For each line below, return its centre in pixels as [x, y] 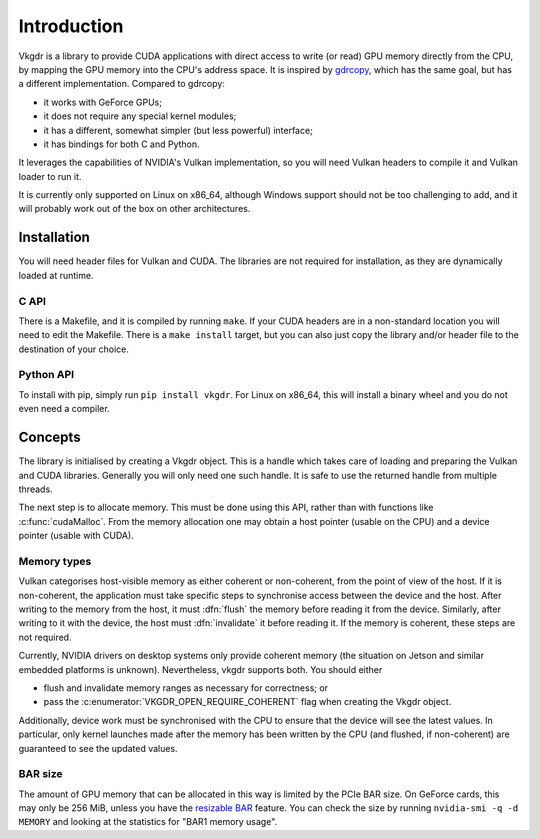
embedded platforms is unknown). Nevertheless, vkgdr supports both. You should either [200, 669]
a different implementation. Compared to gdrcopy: [121, 84]
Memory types [55, 561]
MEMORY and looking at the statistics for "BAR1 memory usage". [148, 822]
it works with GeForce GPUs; [102, 102]
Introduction [71, 26]
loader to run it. [50, 176]
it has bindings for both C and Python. [121, 144]
